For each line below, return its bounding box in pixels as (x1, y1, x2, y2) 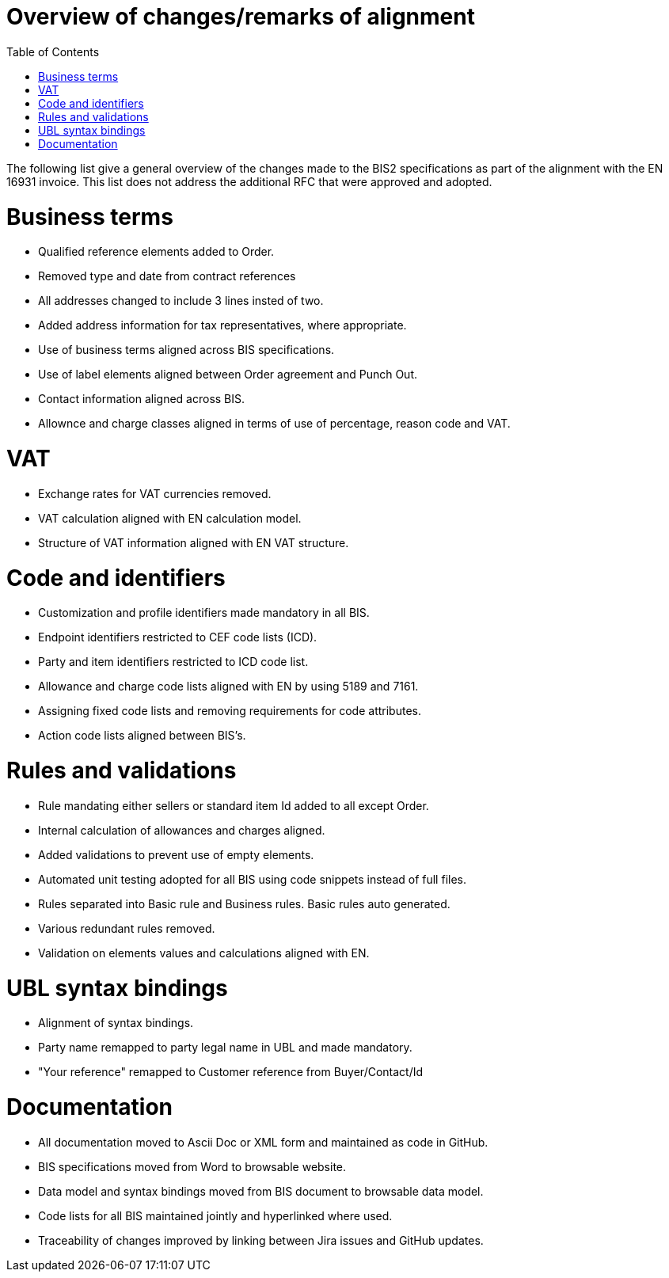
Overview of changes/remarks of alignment (6, 3, 475, 30)
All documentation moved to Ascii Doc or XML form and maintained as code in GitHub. (38, 1135, 488, 1149)
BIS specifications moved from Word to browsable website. (38, 1159, 347, 1173)
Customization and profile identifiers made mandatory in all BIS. (38, 606, 370, 620)
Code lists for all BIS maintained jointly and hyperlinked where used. (38, 1208, 393, 1223)
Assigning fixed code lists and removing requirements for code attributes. (38, 704, 421, 718)
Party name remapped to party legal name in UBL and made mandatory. (38, 1040, 412, 1055)
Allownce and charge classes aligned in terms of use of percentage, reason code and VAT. (38, 416, 511, 431)
